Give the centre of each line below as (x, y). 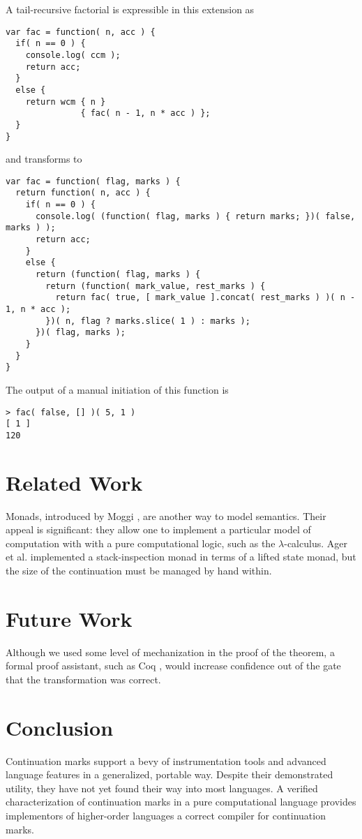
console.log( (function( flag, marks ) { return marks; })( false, (195, 216)
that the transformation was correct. (83, 679)
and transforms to (44, 159)
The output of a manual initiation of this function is (117, 389)
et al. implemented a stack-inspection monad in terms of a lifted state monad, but (181, 557)
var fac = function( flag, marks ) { (93, 181)
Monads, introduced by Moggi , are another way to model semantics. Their (166, 515)
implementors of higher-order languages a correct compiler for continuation (166, 815)
